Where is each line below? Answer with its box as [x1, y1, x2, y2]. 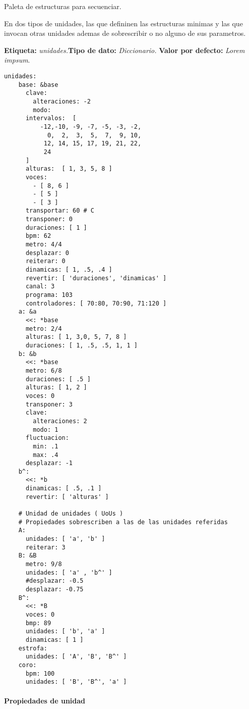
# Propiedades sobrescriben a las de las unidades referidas [18, 518, 228, 526]
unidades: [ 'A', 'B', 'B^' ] [25, 653, 127, 661]
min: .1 [33, 442, 58, 450]
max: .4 [33, 451, 58, 459]
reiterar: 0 [25, 258, 66, 265]
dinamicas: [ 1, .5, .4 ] [25, 266, 112, 274]
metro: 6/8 [25, 367, 62, 374]
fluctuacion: [25, 434, 69, 442]
